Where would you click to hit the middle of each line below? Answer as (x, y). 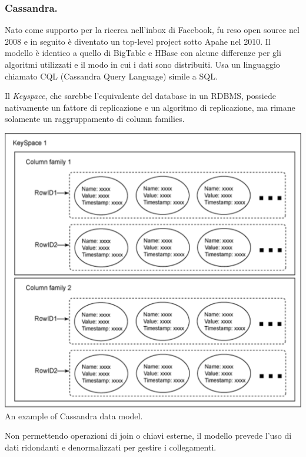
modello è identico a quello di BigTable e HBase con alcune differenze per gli (143, 53)
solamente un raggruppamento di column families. (95, 119)
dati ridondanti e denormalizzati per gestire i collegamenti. (111, 447)
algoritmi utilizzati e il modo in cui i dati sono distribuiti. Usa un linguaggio (142, 64)
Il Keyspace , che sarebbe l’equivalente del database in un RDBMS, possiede (140, 96)
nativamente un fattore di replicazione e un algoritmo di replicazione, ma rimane (150, 107)
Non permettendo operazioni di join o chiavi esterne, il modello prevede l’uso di (148, 436)
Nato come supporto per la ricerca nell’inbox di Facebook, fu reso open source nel (152, 30)
